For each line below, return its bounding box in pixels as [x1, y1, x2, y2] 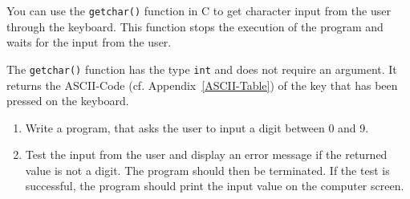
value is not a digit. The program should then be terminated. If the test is [25, 161, 390, 178]
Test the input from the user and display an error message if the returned [25, 146, 388, 163]
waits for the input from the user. [6, 34, 172, 51]
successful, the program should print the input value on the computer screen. [25, 177, 404, 194]
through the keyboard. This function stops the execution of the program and [6, 18, 384, 35]
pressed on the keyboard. [6, 92, 129, 109]
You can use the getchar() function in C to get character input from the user [6, 2, 391, 18]
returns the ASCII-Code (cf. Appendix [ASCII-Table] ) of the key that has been [6, 76, 398, 93]
